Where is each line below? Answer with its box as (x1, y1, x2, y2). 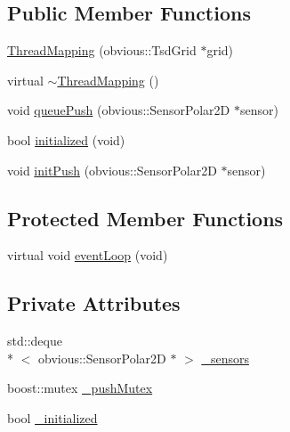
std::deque (7, 331, 62, 350)
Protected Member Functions (7, 204, 284, 232)
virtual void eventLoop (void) (7, 246, 168, 265)
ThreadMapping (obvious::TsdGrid (7, 41, 197, 60)
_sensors (201, 348, 249, 367)
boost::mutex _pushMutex (7, 379, 153, 397)
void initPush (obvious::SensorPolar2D (7, 160, 217, 179)
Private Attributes (7, 289, 181, 317)
